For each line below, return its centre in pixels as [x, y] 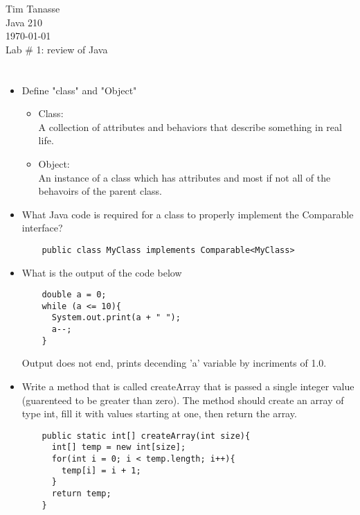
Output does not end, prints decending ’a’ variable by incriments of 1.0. [174, 363]
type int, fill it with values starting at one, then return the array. [159, 413]
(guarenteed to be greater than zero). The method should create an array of [183, 400]
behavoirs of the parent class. [100, 191]
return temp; [81, 494]
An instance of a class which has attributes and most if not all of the [184, 177]
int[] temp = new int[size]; [119, 447]
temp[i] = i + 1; [101, 470]
